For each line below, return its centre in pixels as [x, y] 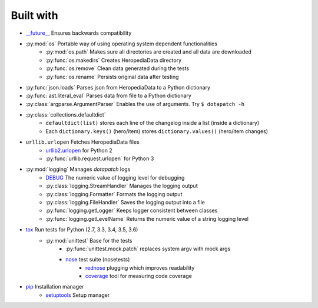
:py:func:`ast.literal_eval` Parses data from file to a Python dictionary [108, 96]
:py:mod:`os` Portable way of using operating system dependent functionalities [122, 44]
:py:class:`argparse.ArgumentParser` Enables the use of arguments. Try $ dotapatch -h [135, 104]
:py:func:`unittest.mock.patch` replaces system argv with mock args [148, 249]
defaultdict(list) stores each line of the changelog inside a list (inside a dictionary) [152, 123]
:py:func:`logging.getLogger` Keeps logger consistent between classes [132, 211]
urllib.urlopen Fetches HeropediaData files [82, 142]
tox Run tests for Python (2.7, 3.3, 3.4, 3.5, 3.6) [82, 230]
